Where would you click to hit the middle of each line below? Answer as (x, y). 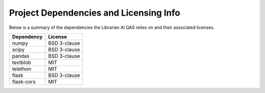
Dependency (27, 37)
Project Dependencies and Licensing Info (95, 13)
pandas (21, 56)
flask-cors (24, 82)
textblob (22, 62)
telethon (22, 69)
